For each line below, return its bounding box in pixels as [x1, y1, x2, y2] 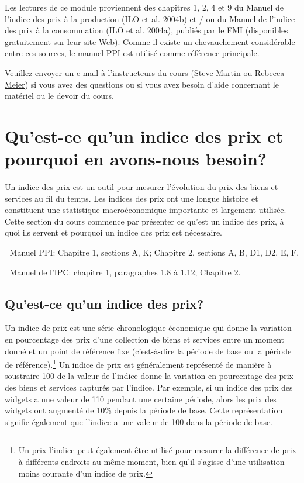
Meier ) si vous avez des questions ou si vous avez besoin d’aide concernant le [5, 78, 279, 90]
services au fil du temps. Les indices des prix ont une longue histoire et [5, 192, 258, 204]
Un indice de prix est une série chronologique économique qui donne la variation [5, 322, 292, 334]
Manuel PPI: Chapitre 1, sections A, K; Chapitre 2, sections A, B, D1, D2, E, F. [9, 246, 299, 258]
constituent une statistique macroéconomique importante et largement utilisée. [5, 203, 286, 216]
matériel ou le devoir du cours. [5, 89, 114, 102]
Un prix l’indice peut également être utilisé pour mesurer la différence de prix [18, 444, 297, 456]
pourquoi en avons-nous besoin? [5, 147, 267, 171]
